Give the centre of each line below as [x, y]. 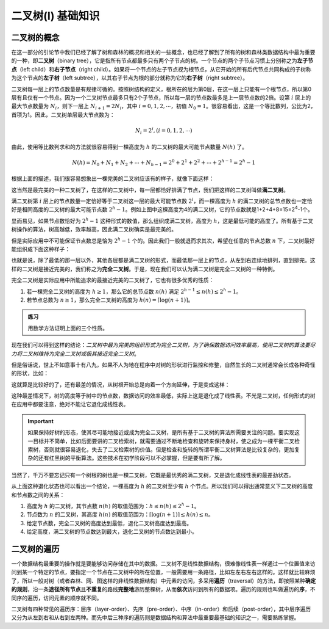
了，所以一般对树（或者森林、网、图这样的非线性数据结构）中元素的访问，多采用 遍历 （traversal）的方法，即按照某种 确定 [164, 581]
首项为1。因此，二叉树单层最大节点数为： [63, 115]
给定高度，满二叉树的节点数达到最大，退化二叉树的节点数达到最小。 [112, 532]
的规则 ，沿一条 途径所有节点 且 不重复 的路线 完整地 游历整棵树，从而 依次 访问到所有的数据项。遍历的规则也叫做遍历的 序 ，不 [163, 589]
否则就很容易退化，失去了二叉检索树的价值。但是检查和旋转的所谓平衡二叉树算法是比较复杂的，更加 [169, 449]
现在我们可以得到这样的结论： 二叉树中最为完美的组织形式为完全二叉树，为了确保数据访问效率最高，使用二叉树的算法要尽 [163, 345]
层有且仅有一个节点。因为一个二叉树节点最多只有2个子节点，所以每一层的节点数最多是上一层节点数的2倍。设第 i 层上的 [161, 98]
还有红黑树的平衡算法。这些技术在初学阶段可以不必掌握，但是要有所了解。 [132, 458]
